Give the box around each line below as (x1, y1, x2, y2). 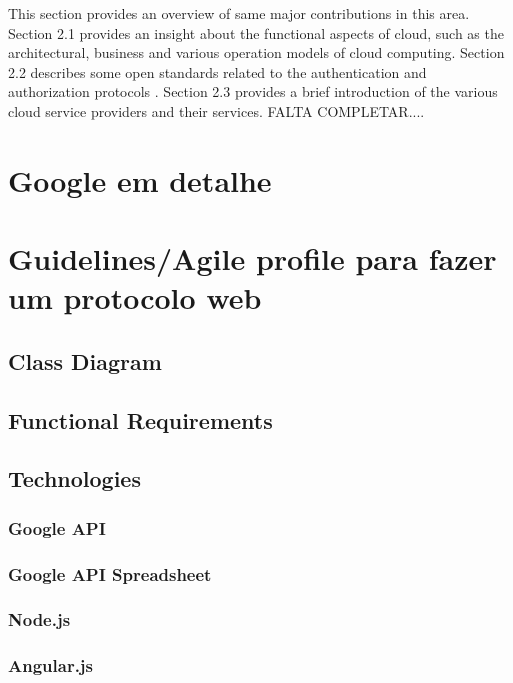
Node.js (8, 607, 71, 632)
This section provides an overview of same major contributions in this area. (8, 3, 470, 23)
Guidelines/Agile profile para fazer (8, 238, 497, 279)
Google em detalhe (8, 159, 272, 200)
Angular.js (8, 653, 94, 678)
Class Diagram (8, 345, 162, 376)
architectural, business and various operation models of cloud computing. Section (8, 42, 505, 63)
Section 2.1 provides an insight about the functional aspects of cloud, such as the (8, 22, 504, 43)
